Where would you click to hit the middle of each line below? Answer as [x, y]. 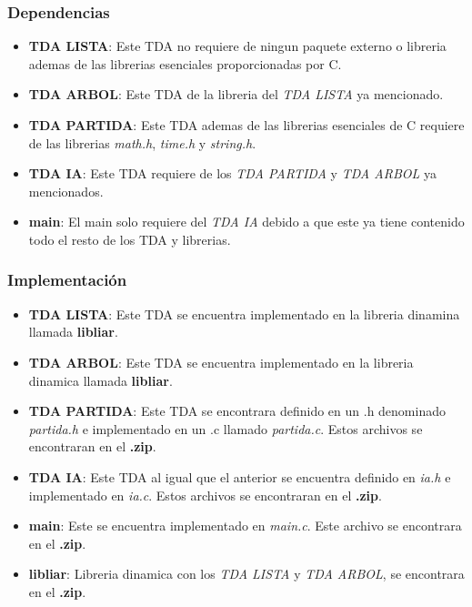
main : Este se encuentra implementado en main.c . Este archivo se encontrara [245, 526]
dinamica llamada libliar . [100, 380]
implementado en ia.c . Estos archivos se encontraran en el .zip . [205, 495]
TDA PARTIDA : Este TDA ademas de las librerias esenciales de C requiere [246, 125]
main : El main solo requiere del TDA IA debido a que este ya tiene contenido [246, 222]
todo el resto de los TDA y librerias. [130, 239]
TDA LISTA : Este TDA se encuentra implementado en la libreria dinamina [244, 314]
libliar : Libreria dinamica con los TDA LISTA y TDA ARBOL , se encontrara [246, 574]
